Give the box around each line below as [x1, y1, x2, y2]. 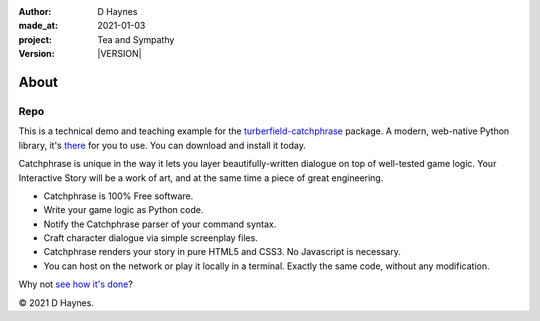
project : [18, 33, 52, 45]
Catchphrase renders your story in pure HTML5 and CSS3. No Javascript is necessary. [43, 246, 402, 258]
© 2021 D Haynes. [18, 296, 95, 309]
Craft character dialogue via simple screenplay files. [43, 232, 259, 244]
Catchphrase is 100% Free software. [43, 190, 194, 202]
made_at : [18, 20, 59, 32]
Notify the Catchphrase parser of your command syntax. [43, 218, 277, 230]
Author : [18, 6, 52, 17]
